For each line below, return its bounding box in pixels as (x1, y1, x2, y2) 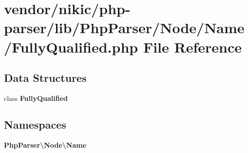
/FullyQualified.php (4, 37, 138, 57)
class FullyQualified (4, 93, 68, 103)
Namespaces (4, 116, 66, 132)
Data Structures (4, 70, 87, 85)
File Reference (143, 37, 242, 57)
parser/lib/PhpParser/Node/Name (4, 18, 245, 38)
